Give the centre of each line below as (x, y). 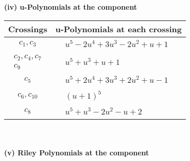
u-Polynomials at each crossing (118, 29)
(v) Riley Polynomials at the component (77, 153)
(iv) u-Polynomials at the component (71, 7)
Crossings (28, 29)
